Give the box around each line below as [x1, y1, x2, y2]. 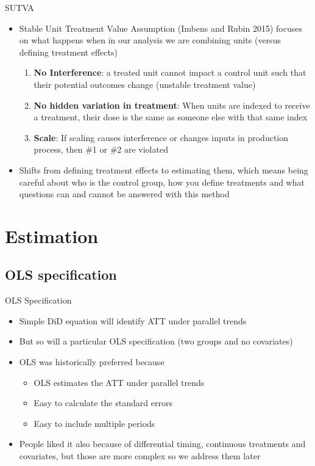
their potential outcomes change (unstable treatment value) [34, 78, 256, 90]
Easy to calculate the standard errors [34, 396, 172, 409]
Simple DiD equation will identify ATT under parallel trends [19, 314, 247, 327]
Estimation [5, 223, 99, 248]
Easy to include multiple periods [34, 417, 155, 429]
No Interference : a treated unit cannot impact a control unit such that [34, 66, 306, 79]
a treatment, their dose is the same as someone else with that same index [34, 111, 308, 123]
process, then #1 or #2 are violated [34, 143, 168, 156]
